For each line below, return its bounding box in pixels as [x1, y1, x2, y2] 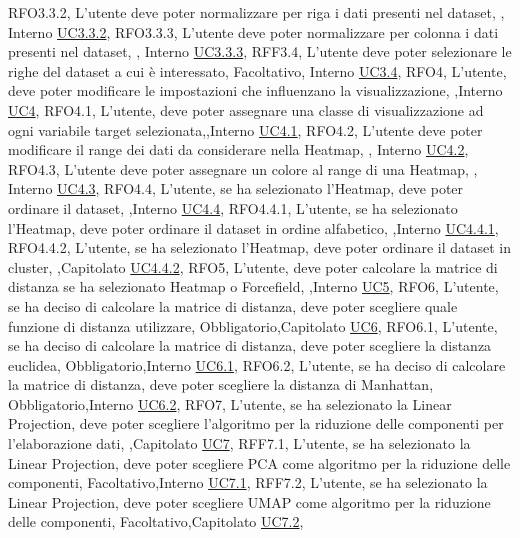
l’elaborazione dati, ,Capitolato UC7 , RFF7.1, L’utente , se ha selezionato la [8, 433, 471, 454]
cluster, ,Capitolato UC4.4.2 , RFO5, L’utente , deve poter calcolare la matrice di [8, 256, 498, 277]
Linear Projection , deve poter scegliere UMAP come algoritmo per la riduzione [8, 491, 491, 512]
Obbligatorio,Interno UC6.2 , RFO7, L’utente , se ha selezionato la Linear [8, 393, 452, 414]
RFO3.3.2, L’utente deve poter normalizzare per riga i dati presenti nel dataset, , [8, 2, 505, 22]
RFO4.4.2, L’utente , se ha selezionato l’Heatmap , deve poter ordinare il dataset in [8, 237, 512, 258]
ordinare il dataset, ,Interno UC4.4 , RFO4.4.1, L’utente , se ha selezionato [8, 197, 458, 218]
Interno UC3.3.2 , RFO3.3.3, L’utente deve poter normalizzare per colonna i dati [8, 21, 499, 42]
